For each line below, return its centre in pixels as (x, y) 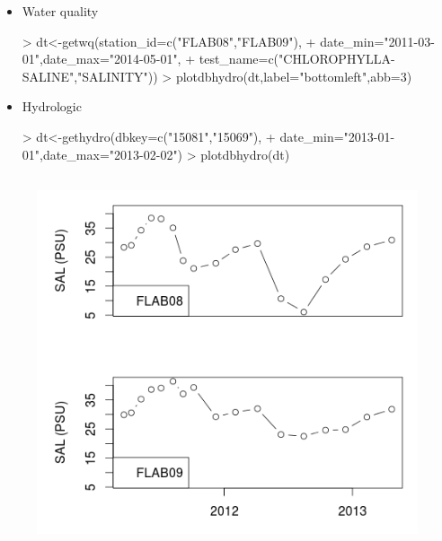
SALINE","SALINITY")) (90, 76)
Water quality (60, 11)
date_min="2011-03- (377, 41)
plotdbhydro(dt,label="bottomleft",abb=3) (294, 76)
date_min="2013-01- (337, 136)
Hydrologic (52, 106)
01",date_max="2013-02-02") (102, 154)
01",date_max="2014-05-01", (102, 59)
